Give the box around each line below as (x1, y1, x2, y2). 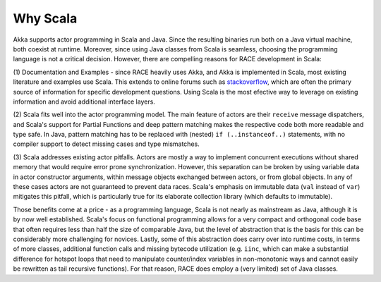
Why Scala (13, 11, 78, 26)
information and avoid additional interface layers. (13, 97, 155, 106)
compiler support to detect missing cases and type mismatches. (13, 140, 200, 148)
